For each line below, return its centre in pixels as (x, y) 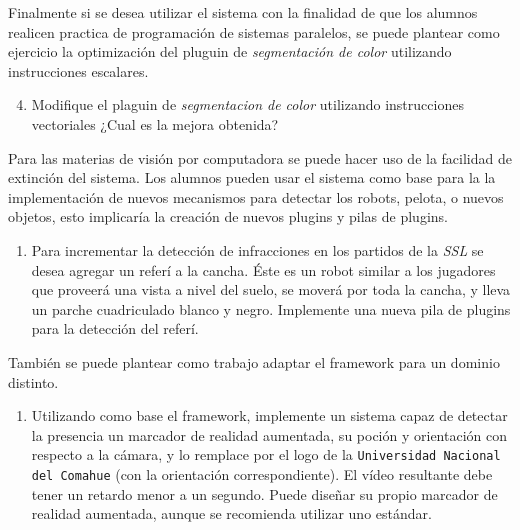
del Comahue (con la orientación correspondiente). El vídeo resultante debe (262, 473)
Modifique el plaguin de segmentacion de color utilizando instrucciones (247, 104)
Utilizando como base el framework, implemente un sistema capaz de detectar (269, 415)
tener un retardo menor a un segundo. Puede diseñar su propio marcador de (264, 493)
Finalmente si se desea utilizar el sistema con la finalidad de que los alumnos (243, 12)
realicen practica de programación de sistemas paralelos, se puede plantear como (254, 31)
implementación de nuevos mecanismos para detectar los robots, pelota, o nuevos (256, 196)
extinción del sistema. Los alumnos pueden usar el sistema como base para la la (252, 177)
